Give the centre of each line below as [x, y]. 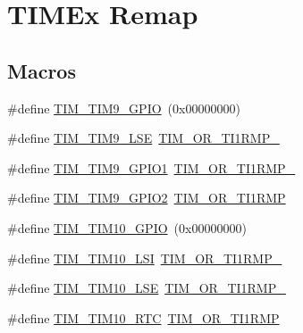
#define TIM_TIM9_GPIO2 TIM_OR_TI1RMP [147, 198]
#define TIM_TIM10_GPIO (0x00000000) [127, 227]
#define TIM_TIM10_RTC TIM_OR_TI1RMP [143, 317]
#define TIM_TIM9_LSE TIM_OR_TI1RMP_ [143, 138]
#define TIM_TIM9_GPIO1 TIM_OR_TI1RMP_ [151, 167]
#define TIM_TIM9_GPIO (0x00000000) [124, 108]
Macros [42, 70]
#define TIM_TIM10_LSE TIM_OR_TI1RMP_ [147, 288]
